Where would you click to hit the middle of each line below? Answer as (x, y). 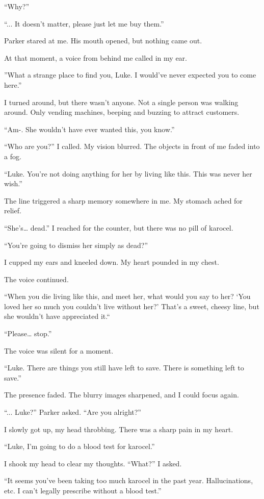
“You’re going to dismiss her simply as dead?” (76, 245)
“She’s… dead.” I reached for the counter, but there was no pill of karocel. (119, 227)
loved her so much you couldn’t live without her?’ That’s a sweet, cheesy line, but (132, 306)
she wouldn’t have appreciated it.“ (57, 316)
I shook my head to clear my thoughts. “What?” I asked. (93, 463)
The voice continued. (36, 279)
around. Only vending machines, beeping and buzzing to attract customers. (122, 112)
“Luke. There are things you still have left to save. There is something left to (124, 368)
